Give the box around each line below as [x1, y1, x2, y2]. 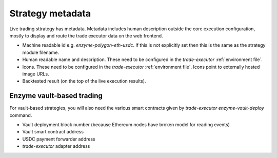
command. [9, 112, 32, 118]
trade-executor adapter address [22, 143, 90, 149]
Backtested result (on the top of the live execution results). [22, 78, 146, 84]
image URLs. [22, 71, 49, 77]
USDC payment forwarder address [22, 136, 95, 142]
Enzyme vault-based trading [9, 91, 103, 100]
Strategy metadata [9, 8, 91, 19]
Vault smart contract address [22, 129, 84, 135]
